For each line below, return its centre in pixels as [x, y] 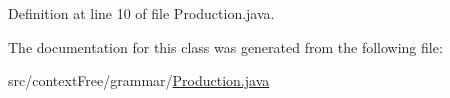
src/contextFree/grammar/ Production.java [139, 80]
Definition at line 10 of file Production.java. [141, 13]
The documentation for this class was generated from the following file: [225, 46]
